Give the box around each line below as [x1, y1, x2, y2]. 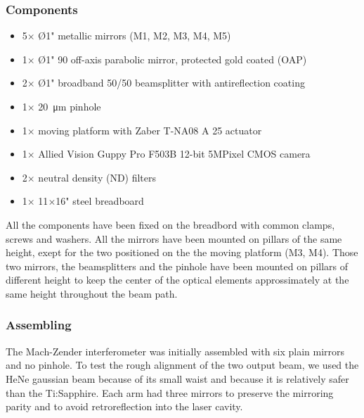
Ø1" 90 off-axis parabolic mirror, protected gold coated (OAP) [38, 51, 307, 66]
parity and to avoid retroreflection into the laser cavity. [6, 399, 243, 414]
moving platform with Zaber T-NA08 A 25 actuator [38, 122, 262, 137]
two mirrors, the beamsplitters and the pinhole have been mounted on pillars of [6, 258, 349, 273]
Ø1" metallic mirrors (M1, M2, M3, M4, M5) [38, 28, 231, 43]
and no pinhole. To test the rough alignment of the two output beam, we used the [6, 357, 359, 372]
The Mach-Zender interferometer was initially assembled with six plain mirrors [6, 343, 345, 358]
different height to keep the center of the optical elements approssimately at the [6, 272, 349, 287]
